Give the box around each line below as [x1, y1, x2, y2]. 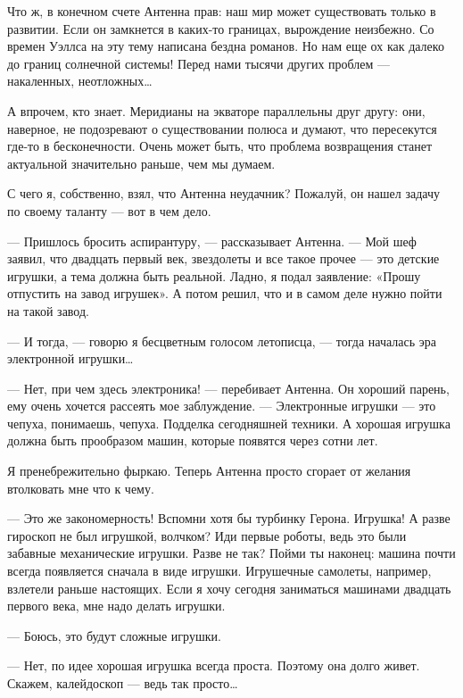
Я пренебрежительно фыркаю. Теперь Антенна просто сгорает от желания [7, 461, 411, 480]
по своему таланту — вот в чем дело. [7, 201, 211, 220]
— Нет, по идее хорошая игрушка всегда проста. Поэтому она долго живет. [7, 656, 420, 675]
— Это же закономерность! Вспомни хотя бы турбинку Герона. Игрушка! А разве [7, 509, 451, 528]
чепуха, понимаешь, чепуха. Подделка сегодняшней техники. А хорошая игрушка [7, 413, 451, 432]
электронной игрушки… [7, 349, 134, 368]
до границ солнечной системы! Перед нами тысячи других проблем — [7, 54, 391, 72]
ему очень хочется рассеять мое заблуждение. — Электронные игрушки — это [7, 396, 436, 415]
